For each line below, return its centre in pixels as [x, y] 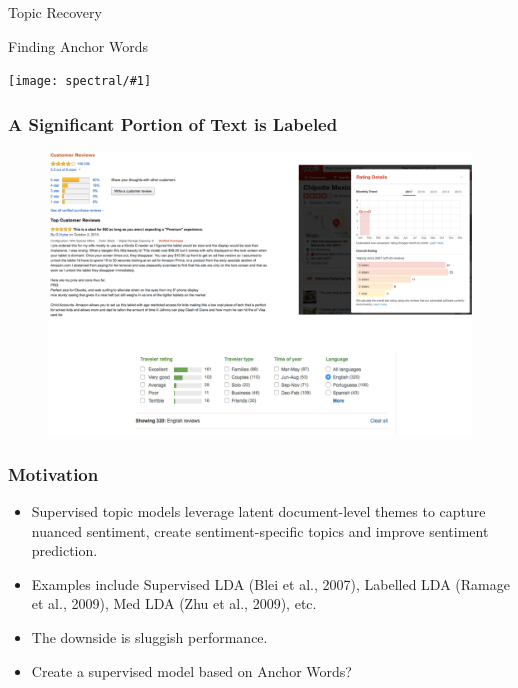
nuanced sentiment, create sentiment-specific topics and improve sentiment [260, 530]
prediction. [64, 550]
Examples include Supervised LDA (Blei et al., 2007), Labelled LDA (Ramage [270, 583]
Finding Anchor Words [78, 45]
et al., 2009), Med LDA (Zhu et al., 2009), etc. [174, 603]
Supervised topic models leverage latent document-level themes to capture [258, 511]
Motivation [53, 473]
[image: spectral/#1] [80, 81]
